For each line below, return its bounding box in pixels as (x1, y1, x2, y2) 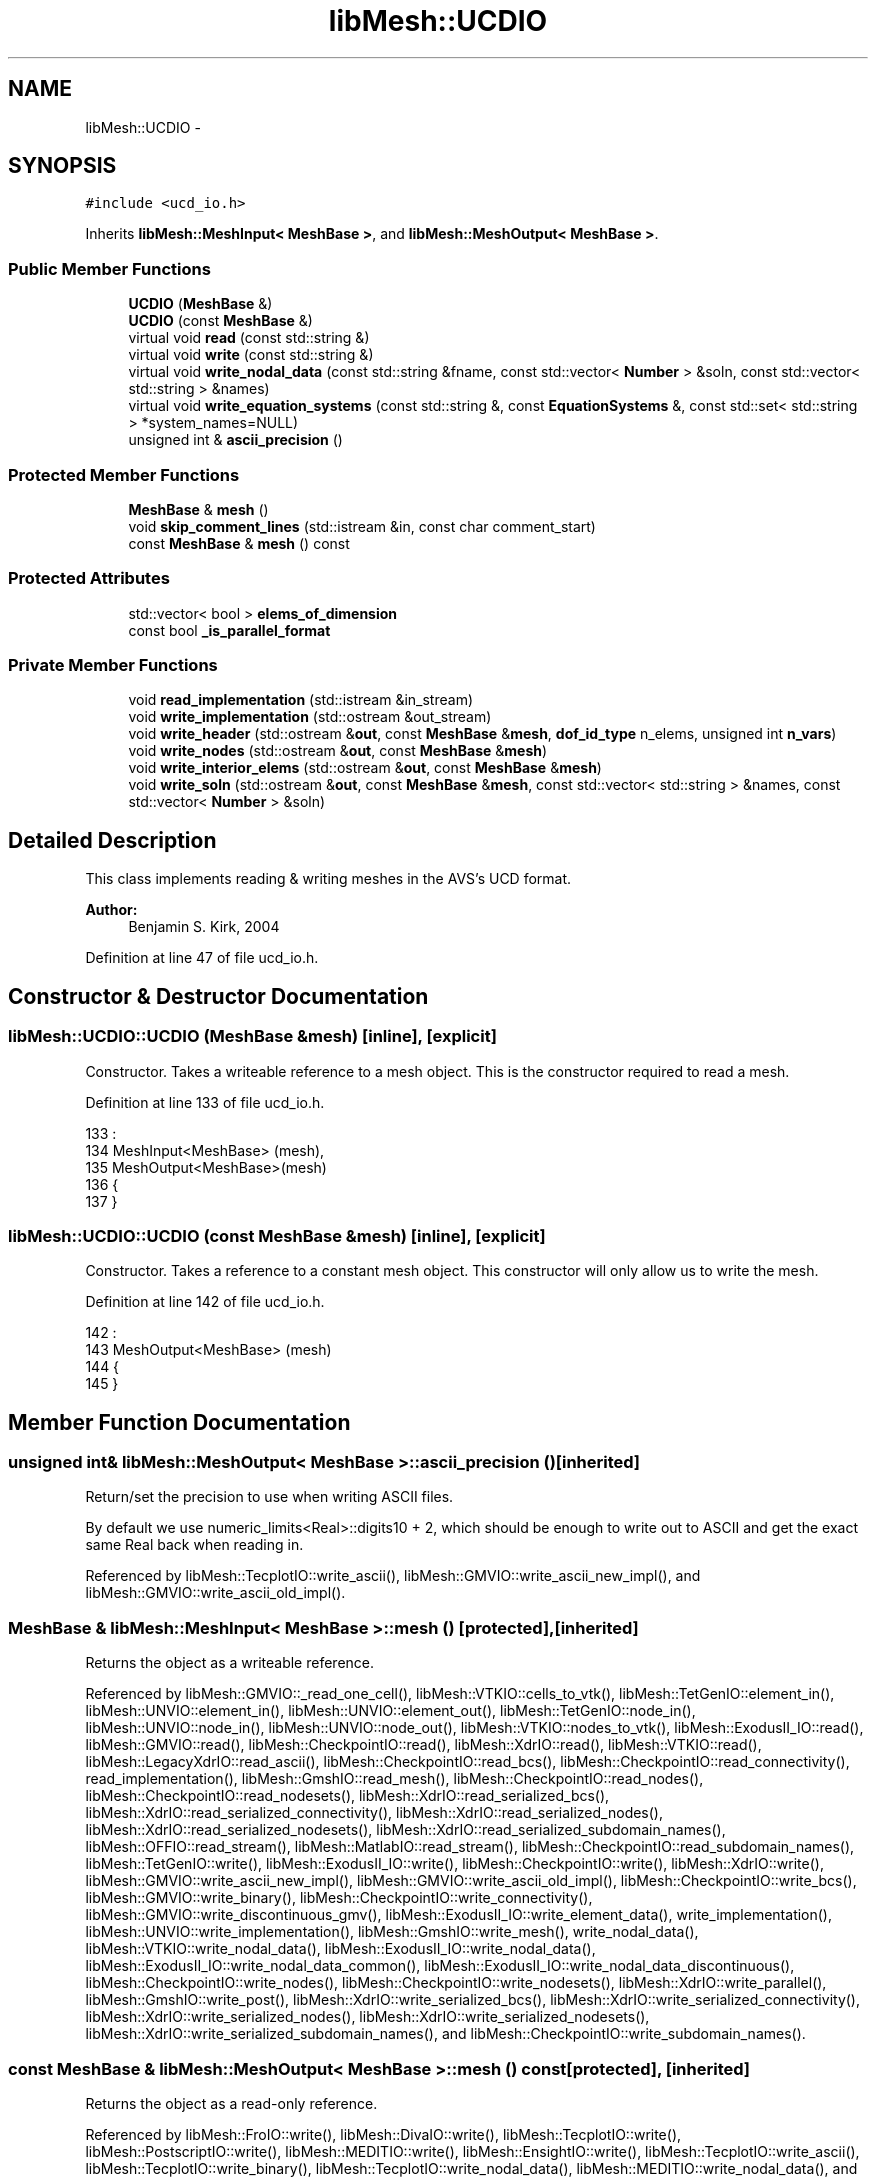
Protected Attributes (8, 568, 170, 589)
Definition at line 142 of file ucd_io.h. (85, 1293, 325, 1311)
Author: (85, 901, 138, 919)
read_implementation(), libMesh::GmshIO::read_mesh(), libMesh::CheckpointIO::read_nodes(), (85, 1770, 704, 1788)
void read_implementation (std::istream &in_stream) (128, 691, 474, 709)
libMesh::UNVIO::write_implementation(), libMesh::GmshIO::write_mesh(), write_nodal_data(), (85, 1923, 699, 1941)
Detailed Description (8, 827, 217, 853)
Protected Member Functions (8, 464, 240, 485)
